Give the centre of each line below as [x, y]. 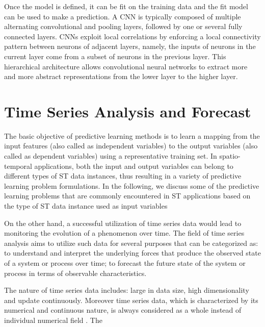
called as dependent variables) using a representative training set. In [111, 156]
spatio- [230, 156]
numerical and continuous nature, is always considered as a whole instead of [123, 310]
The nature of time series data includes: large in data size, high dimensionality [127, 290]
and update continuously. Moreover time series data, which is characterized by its [131, 300]
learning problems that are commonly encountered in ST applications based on [127, 196]
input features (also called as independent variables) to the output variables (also [131, 146]
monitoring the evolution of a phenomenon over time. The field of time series [124, 233]
